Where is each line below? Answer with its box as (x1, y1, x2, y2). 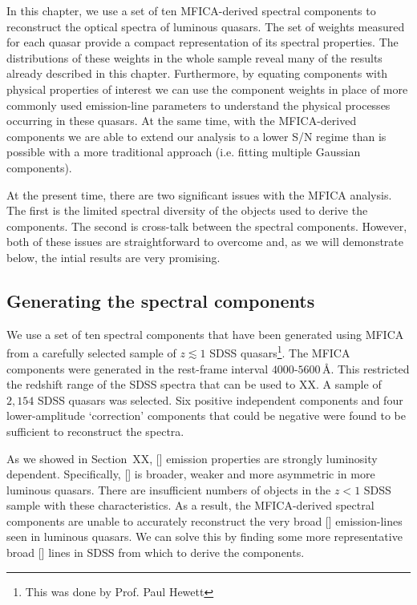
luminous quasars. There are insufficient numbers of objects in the (6, 481, 331, 498)
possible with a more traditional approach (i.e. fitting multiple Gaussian (6, 143, 361, 160)
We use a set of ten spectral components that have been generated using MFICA (6, 325, 404, 342)
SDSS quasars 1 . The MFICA (209, 342, 350, 361)
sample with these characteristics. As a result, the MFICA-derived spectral (6, 497, 374, 514)
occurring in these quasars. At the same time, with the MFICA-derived (6, 112, 357, 129)
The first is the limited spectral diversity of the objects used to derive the (6, 202, 368, 219)
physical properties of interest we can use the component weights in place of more (6, 80, 408, 97)
